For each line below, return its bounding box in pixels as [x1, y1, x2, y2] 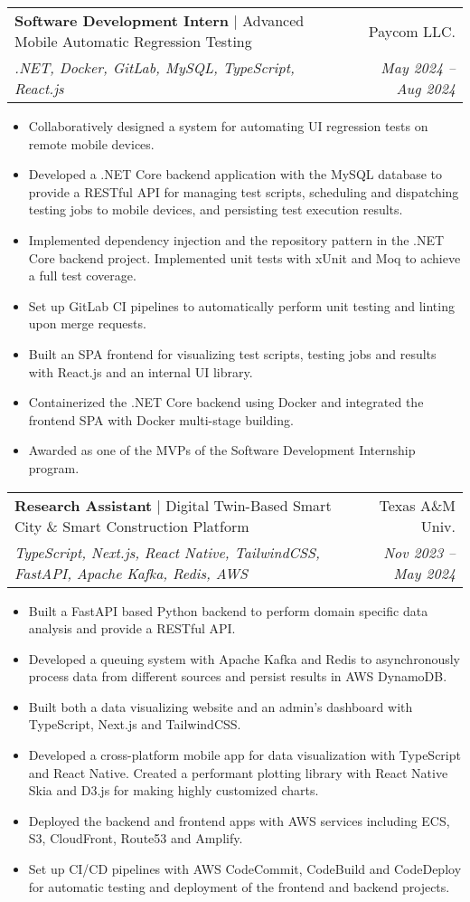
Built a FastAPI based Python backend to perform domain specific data [28, 601, 428, 620]
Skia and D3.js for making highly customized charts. [28, 781, 319, 800]
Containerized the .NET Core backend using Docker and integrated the [28, 393, 424, 412]
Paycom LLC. [368, 20, 456, 42]
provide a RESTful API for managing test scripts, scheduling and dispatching [28, 182, 459, 201]
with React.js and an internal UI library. [28, 362, 253, 381]
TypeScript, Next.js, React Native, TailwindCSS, [14, 541, 320, 563]
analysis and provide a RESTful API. [28, 619, 236, 638]
